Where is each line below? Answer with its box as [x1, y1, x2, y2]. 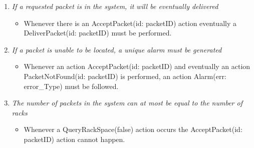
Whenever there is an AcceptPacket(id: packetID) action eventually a [24, 17, 236, 28]
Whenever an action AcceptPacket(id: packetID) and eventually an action [24, 61, 250, 71]
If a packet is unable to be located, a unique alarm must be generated [12, 44, 222, 54]
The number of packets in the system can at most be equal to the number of [12, 97, 242, 108]
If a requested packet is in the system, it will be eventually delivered [12, 1, 218, 11]
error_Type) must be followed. [24, 80, 119, 91]
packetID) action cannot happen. [24, 133, 125, 144]
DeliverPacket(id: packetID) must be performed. [24, 27, 172, 38]
